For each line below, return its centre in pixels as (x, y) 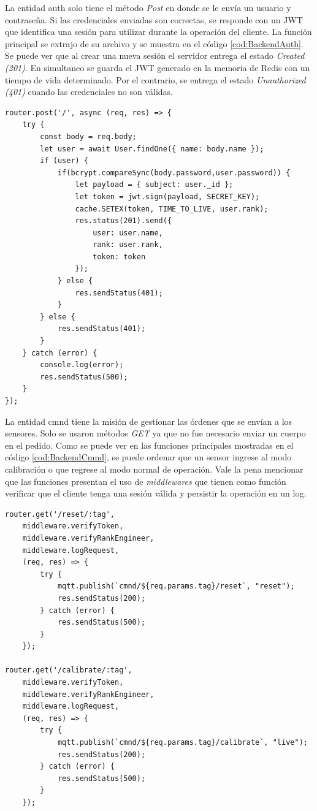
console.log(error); (82, 365)
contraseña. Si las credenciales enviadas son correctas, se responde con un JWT (154, 19)
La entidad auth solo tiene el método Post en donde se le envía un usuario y (148, 7)
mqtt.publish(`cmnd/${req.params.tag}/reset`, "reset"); (176, 586)
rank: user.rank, (128, 245)
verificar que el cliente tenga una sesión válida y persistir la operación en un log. (156, 493)
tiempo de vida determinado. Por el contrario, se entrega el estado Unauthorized (155, 79)
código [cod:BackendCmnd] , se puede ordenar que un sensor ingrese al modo (148, 457)
